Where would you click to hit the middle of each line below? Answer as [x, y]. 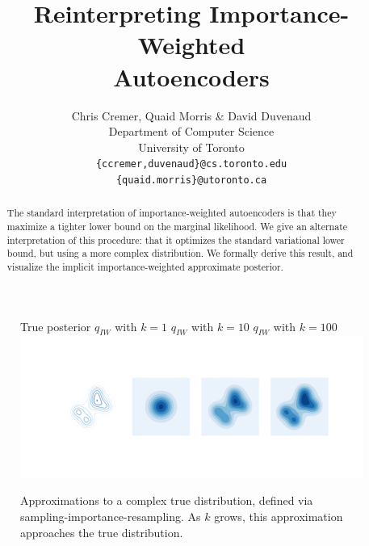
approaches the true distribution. [102, 532]
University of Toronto [191, 147]
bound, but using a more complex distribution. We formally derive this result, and [180, 253]
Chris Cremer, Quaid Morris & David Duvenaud [191, 115]
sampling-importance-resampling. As [111, 517]
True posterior [56, 326]
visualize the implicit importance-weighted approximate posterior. [145, 267]
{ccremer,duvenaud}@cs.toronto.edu [191, 164]
